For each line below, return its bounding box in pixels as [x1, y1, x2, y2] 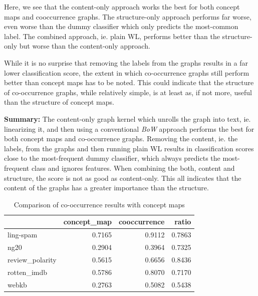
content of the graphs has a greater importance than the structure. [4, 182, 209, 193]
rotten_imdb [8, 266, 48, 277]
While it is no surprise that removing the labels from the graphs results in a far [4, 57, 248, 68]
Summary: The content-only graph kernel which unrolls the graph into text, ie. [4, 113, 251, 124]
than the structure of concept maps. [4, 97, 114, 107]
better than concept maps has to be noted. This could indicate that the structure [4, 77, 254, 88]
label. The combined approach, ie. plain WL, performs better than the [4, 31, 220, 41]
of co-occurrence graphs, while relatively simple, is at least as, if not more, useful [4, 87, 252, 97]
